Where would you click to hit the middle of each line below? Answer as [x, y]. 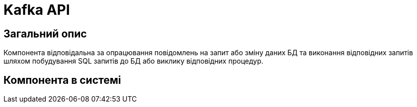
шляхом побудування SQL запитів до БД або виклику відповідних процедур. [133, 61]
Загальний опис [45, 34]
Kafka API [37, 10]
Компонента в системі [62, 80]
